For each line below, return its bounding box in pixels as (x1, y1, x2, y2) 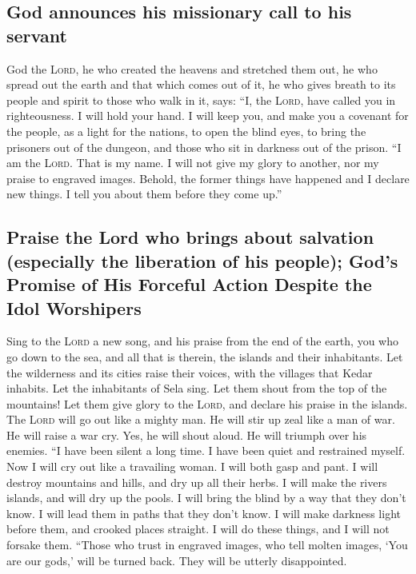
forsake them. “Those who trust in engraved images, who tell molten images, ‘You (6, 536, 408, 553)
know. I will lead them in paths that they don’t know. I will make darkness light (6, 504, 401, 521)
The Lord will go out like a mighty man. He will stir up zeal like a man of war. (6, 411, 395, 428)
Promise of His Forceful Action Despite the (6, 272, 372, 297)
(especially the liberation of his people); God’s (6, 248, 398, 273)
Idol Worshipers (6, 295, 142, 320)
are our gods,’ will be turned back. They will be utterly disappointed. (6, 552, 347, 568)
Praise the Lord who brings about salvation (6, 225, 374, 249)
